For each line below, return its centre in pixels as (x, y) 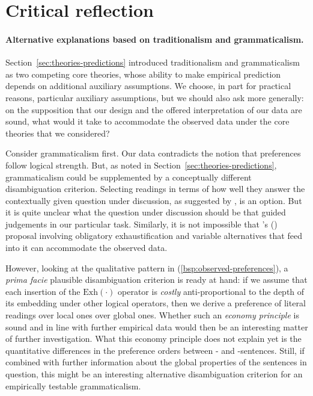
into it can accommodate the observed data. (87, 248)
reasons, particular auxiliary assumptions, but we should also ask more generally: (155, 97)
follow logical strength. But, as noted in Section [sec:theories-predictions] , (141, 165)
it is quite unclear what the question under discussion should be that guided (146, 212)
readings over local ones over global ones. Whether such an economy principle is (152, 315)
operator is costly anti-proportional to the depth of (211, 291)
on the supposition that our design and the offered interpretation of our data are (154, 109)
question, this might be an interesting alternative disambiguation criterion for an (154, 374)
